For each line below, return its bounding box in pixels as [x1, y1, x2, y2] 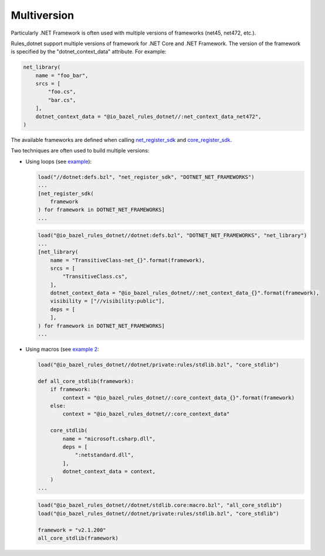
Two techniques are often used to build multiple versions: [11, 147, 150, 154]
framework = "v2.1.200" [38, 527, 107, 533]
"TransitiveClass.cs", [62, 273, 128, 280]
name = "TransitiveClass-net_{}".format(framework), [50, 257, 205, 263]
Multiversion [11, 9, 75, 22]
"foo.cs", [48, 89, 76, 95]
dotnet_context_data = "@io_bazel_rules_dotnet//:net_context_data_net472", [35, 113, 262, 120]
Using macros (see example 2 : [25, 346, 99, 352]
